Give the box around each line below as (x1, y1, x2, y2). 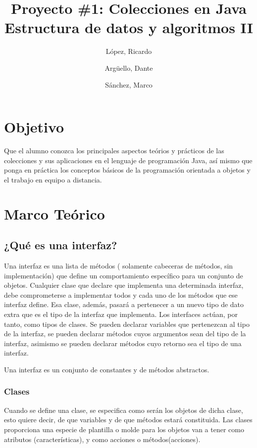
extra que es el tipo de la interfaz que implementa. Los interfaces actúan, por (4, 309, 238, 319)
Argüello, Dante (104, 62, 153, 73)
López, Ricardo (105, 46, 152, 56)
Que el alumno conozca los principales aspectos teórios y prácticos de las (4, 145, 224, 156)
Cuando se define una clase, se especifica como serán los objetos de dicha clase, (4, 404, 243, 415)
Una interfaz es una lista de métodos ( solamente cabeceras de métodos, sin (4, 260, 233, 270)
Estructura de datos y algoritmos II (4, 17, 253, 38)
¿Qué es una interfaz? (4, 237, 117, 253)
